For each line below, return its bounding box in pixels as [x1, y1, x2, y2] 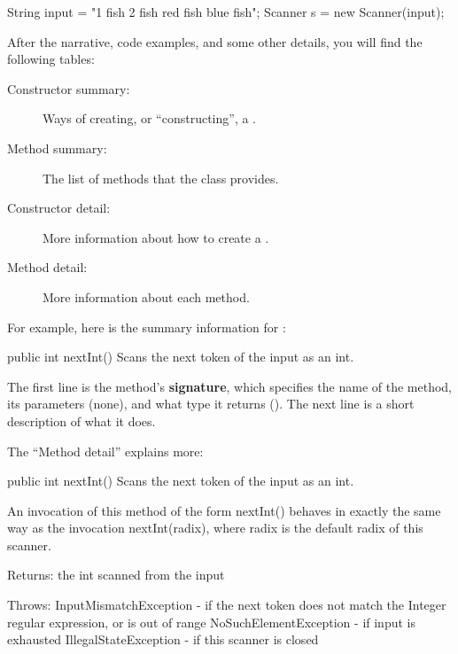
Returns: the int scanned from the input [7, 565, 225, 584]
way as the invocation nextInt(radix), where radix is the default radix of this [7, 518, 423, 537]
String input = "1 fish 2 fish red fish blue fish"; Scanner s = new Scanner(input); [7, 3, 445, 20]
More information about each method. [43, 287, 250, 306]
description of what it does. [7, 411, 156, 430]
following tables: [7, 50, 95, 68]
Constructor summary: [7, 79, 130, 97]
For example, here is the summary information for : [7, 317, 286, 336]
